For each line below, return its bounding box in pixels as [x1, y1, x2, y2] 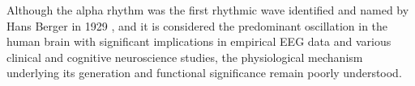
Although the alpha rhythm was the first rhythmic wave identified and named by [6, 2, 409, 18]
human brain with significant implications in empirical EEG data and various [6, 33, 391, 50]
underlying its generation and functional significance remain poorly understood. [6, 64, 402, 81]
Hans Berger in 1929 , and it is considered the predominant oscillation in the [6, 17, 388, 34]
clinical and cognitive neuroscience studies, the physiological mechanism [6, 48, 363, 65]
